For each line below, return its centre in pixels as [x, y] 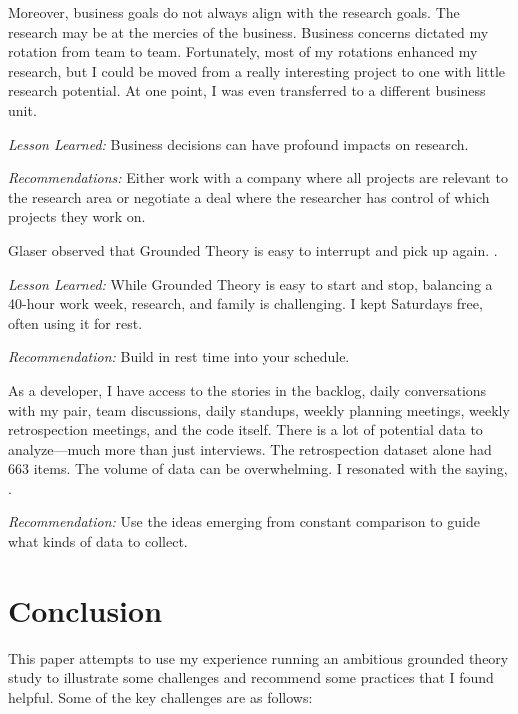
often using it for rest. [75, 322]
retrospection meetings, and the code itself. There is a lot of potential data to [245, 429]
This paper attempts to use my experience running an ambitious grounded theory [258, 657]
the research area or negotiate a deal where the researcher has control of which [249, 196]
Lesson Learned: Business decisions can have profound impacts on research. [238, 143]
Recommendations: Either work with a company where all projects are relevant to [258, 177]
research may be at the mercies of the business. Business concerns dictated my [248, 31]
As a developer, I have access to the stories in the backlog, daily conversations [247, 389]
